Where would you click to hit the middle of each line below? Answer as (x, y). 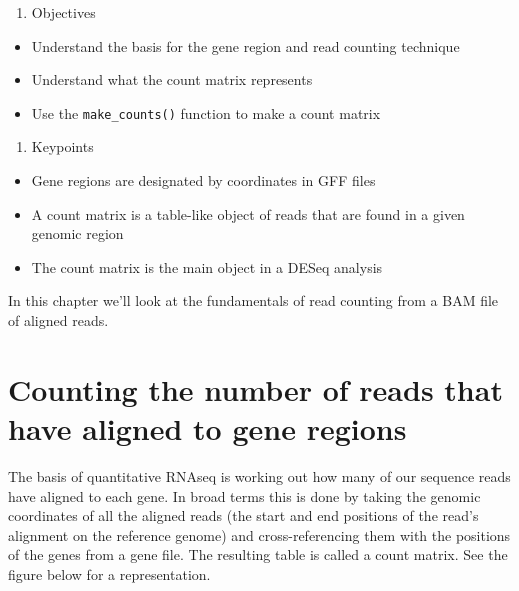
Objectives (63, 12)
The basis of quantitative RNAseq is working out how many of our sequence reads (259, 475)
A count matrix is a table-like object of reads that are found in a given (248, 213)
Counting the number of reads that (255, 388)
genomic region (77, 233)
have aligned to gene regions (207, 427)
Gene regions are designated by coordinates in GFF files (203, 180)
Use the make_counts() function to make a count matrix (206, 112)
